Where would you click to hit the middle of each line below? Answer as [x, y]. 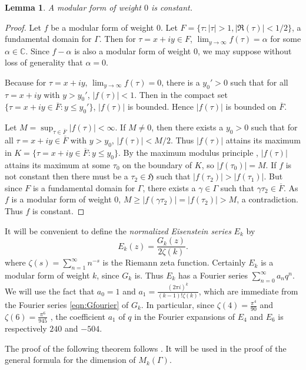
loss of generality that [44, 62]
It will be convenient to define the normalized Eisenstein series [118, 230]
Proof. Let [23, 27]
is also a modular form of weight [133, 50]
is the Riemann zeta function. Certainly [174, 262]
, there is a [181, 82]
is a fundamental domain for [84, 187]
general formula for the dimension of [70, 360]
